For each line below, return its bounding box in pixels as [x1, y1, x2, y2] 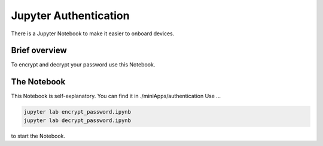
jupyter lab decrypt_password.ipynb [23, 117, 132, 124]
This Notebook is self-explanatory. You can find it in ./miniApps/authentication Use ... [11, 93, 221, 100]
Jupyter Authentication [11, 9, 130, 22]
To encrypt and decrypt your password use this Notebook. [11, 61, 156, 68]
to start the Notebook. [11, 132, 66, 139]
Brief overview [11, 45, 67, 56]
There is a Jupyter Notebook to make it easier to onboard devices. [11, 30, 175, 37]
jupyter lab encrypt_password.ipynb [23, 108, 132, 115]
